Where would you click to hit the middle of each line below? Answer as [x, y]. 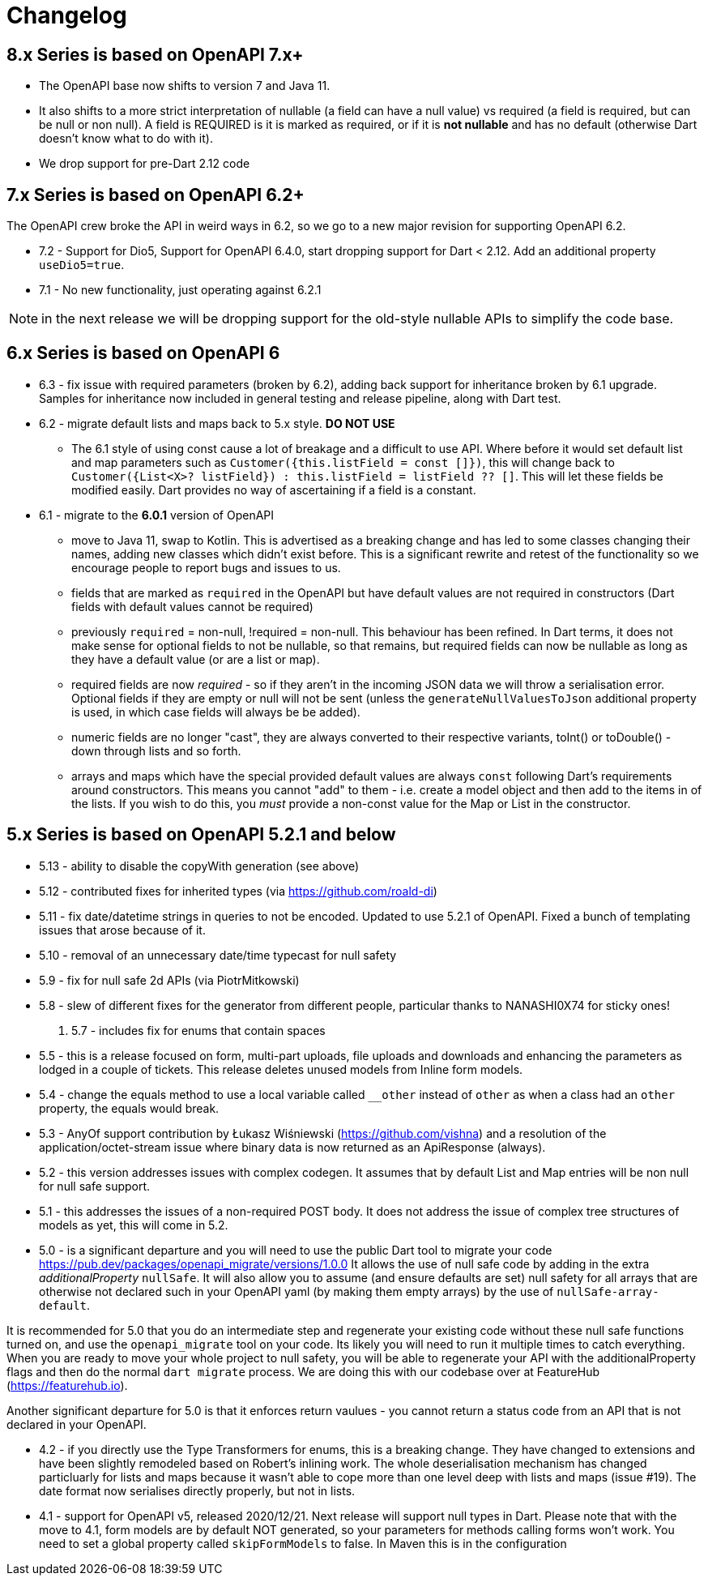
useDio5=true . [82, 265]
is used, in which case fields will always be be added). [216, 712]
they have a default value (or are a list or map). [196, 659]
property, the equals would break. [129, 1108]
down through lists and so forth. [156, 750]
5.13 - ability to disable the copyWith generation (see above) [199, 866]
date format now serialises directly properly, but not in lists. [197, 1490]
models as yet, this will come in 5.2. [134, 1225]
